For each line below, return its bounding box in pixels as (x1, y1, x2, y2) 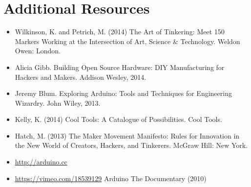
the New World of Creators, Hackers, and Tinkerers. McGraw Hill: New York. (15, 140, 248, 150)
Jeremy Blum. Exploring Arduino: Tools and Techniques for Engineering (15, 88, 232, 98)
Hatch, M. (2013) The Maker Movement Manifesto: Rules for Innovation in (15, 130, 240, 140)
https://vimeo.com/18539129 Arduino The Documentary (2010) (15, 173, 207, 183)
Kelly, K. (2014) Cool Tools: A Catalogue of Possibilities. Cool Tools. (15, 114, 222, 124)
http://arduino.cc (15, 157, 67, 167)
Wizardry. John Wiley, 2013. (15, 97, 101, 108)
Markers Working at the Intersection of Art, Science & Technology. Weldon (15, 36, 240, 46)
